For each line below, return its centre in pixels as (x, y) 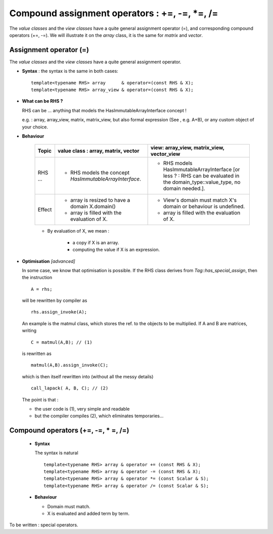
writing (29, 331)
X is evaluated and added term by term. (88, 513)
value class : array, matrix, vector (98, 151)
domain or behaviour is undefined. (204, 206)
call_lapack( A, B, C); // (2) (70, 388)
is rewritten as (37, 353)
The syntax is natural (56, 453)
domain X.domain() (93, 206)
